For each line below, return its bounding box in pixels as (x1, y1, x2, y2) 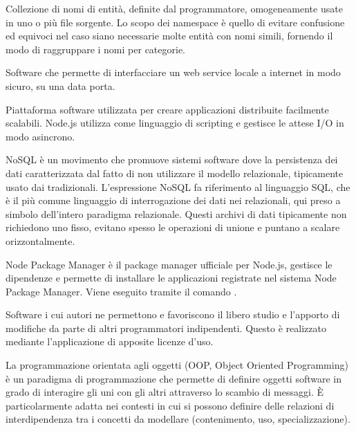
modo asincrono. (6, 129, 75, 143)
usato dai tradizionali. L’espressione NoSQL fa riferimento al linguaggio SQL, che (6, 179, 350, 194)
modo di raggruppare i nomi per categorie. (6, 42, 185, 56)
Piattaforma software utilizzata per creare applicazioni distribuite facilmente (6, 102, 329, 116)
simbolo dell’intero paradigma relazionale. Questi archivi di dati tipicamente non (6, 206, 347, 221)
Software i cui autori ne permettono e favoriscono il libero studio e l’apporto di (6, 307, 340, 322)
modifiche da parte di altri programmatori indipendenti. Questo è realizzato (6, 320, 326, 335)
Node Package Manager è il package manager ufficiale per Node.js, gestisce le (6, 257, 332, 271)
